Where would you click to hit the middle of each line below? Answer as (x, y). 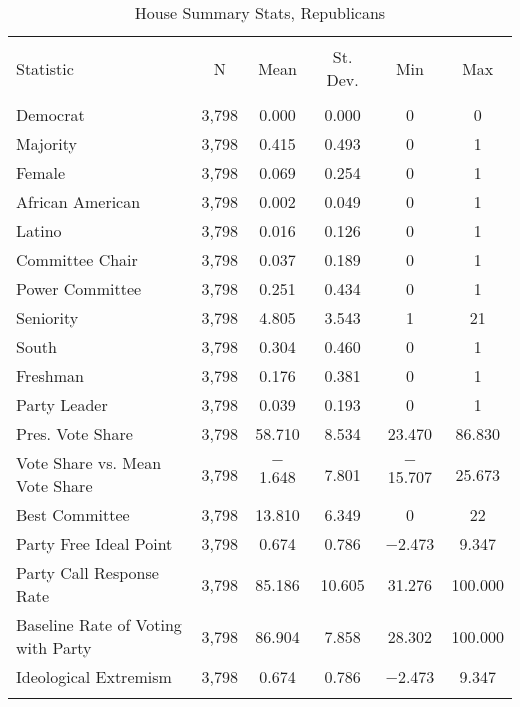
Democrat (50, 114)
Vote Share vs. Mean (89, 462)
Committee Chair (77, 259)
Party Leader (62, 404)
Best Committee (73, 514)
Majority (46, 143)
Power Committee (79, 288)
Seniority (47, 317)
